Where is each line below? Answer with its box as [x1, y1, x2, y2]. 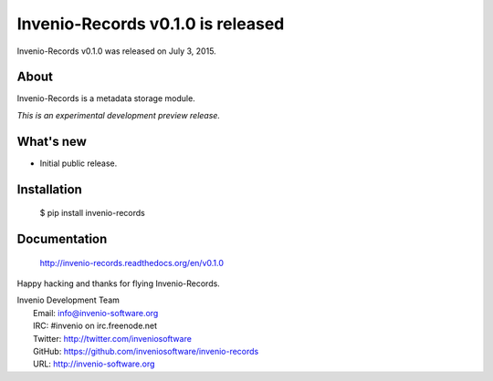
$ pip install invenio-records [39, 208, 145, 219]
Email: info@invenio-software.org [33, 307, 159, 318]
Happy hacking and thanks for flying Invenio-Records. [16, 278, 221, 289]
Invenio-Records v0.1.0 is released [16, 14, 285, 34]
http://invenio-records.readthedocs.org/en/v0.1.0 [39, 257, 224, 268]
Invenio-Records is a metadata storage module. [16, 93, 195, 104]
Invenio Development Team [16, 294, 121, 305]
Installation [16, 181, 82, 197]
